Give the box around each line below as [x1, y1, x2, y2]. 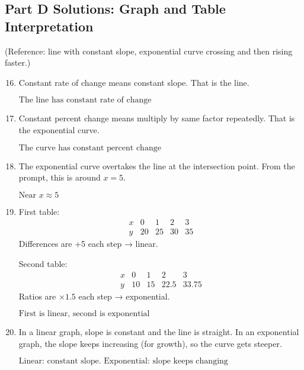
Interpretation [5, 17, 94, 35]
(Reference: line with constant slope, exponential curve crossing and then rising [5, 44, 293, 57]
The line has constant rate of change [18, 96, 152, 105]
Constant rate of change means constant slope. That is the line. [18, 76, 249, 88]
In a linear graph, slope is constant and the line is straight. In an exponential [18, 326, 299, 338]
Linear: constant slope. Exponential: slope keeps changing [18, 357, 228, 366]
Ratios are [18, 289, 56, 302]
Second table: [18, 258, 68, 269]
